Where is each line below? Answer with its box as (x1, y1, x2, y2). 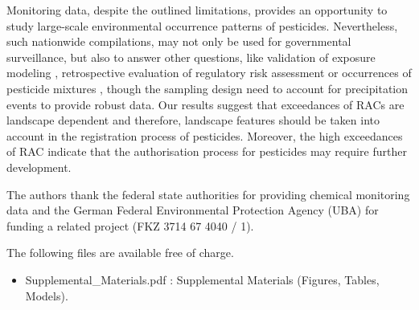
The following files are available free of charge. (6, 244, 234, 261)
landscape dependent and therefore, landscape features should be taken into (6, 112, 380, 128)
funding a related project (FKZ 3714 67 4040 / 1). (6, 217, 254, 234)
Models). (25, 287, 68, 304)
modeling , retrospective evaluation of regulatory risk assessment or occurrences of (6, 64, 412, 81)
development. (6, 158, 72, 175)
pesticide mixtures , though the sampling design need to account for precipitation (6, 80, 409, 96)
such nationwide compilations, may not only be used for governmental (6, 33, 351, 50)
